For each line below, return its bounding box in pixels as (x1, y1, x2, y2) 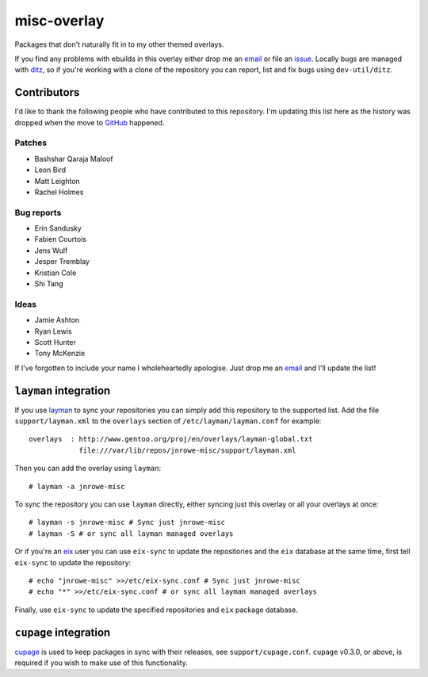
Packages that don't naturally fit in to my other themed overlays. (14, 40, 225, 49)
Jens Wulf (34, 246, 68, 255)
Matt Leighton (34, 176, 81, 186)
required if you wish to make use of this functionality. (14, 658, 188, 667)
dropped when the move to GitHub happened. (14, 117, 165, 127)
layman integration (14, 384, 111, 397)
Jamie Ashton (34, 316, 80, 325)
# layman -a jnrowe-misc (29, 482, 125, 491)
